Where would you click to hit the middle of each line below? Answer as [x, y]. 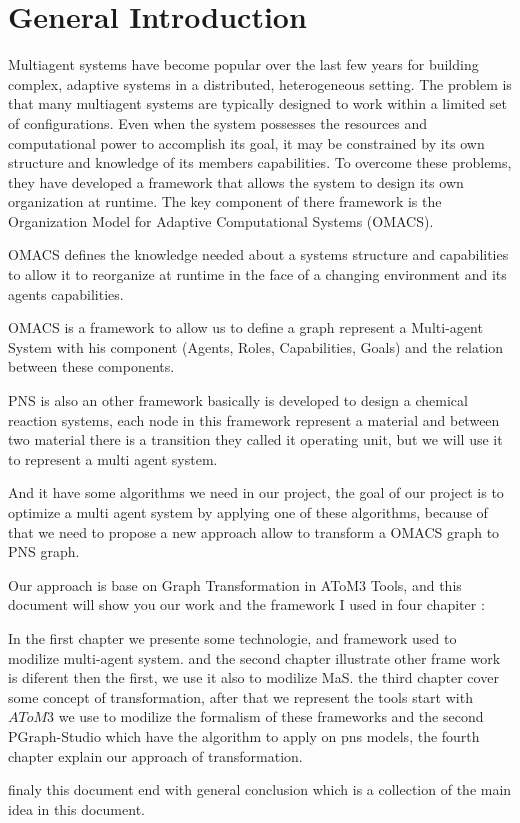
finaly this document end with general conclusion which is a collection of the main [260, 789]
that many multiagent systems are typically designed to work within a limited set [257, 103]
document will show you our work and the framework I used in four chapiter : [246, 604]
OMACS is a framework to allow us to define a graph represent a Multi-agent [245, 327]
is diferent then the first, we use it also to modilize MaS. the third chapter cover [253, 677]
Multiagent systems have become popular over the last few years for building [243, 64]
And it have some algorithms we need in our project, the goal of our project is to [256, 492]
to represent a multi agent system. [113, 458]
